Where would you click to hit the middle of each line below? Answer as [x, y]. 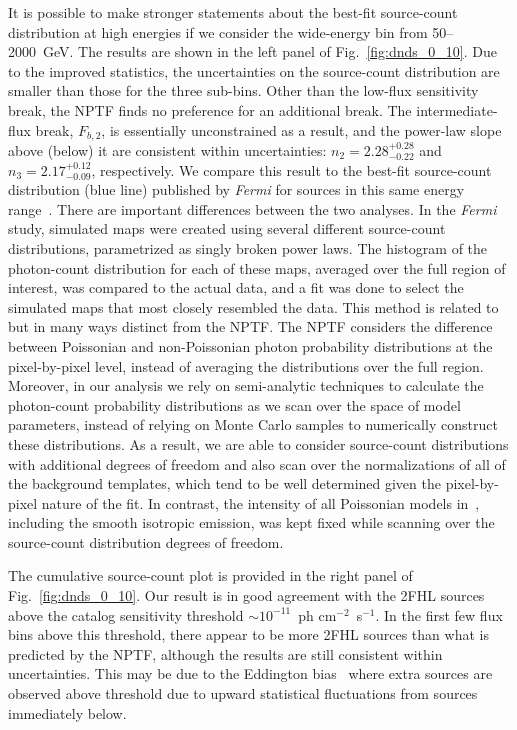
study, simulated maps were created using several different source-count [227, 228]
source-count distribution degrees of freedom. [146, 541]
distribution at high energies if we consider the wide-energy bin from [218, 31]
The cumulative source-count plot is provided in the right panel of [210, 575]
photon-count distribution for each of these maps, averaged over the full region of [257, 267]
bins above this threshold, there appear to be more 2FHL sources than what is [248, 634]
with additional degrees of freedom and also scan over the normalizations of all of [257, 463]
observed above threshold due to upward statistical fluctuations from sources [243, 693]
